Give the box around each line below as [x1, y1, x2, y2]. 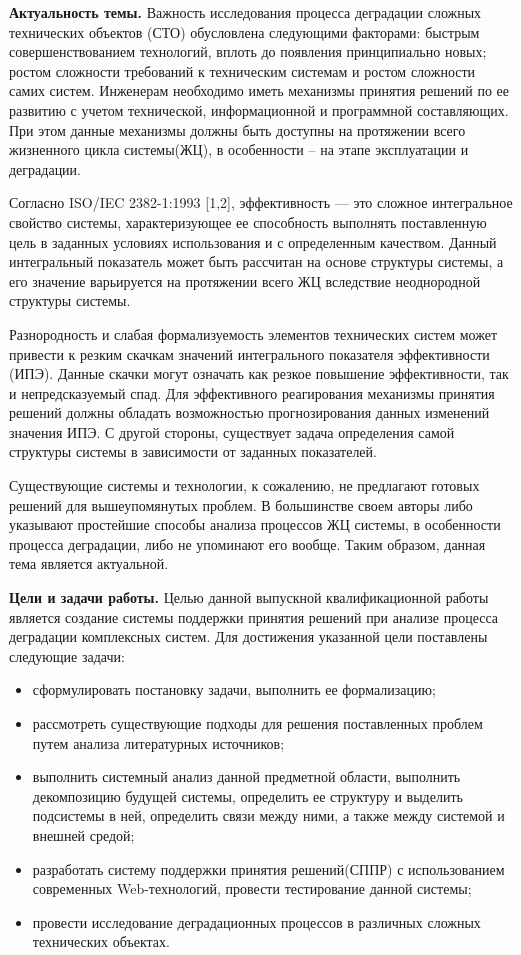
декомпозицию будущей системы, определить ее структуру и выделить [32, 785, 463, 806]
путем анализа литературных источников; [32, 732, 285, 753]
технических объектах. [32, 931, 170, 952]
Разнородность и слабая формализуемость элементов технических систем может [9, 323, 497, 344]
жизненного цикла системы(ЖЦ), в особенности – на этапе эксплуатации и [9, 139, 469, 160]
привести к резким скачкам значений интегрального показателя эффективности [9, 343, 490, 364]
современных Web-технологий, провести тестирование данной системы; [32, 878, 472, 899]
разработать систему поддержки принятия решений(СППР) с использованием [32, 858, 505, 879]
